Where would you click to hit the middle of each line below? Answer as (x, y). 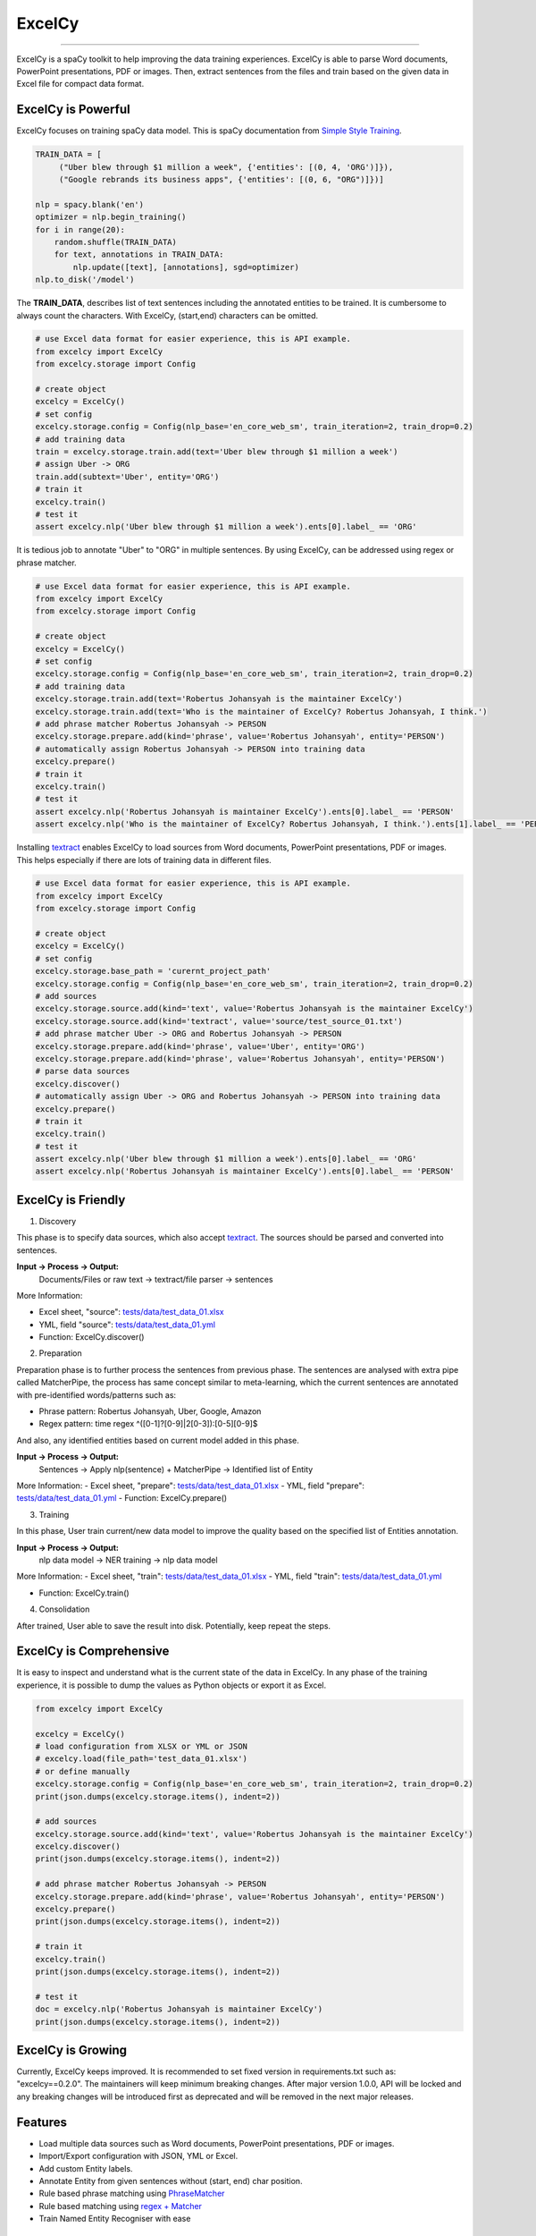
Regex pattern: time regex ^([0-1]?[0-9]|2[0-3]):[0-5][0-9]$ (148, 1424)
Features (42, 2122)
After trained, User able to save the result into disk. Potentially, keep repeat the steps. (173, 1626)
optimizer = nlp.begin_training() (111, 217)
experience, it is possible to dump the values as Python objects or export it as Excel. (172, 1685)
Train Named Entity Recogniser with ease (115, 2219)
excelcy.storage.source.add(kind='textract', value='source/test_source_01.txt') (219, 1021)
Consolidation (64, 1609)
